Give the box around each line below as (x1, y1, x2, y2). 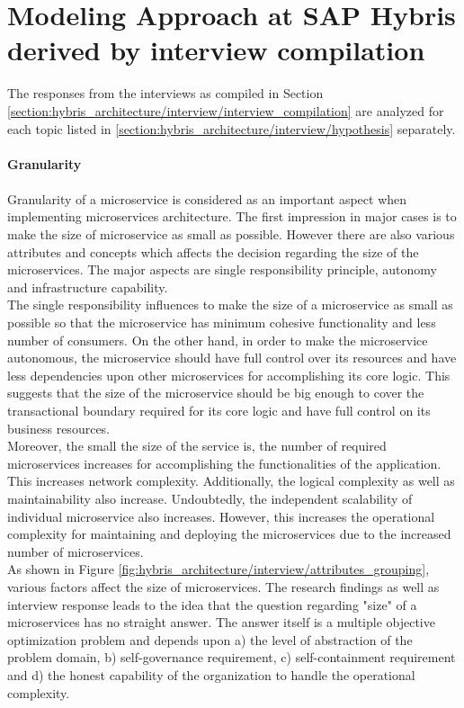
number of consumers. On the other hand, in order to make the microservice (7, 330, 428, 349)
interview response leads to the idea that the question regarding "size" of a (7, 595, 417, 614)
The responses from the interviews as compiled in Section (7, 84, 324, 103)
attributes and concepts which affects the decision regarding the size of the (7, 242, 419, 261)
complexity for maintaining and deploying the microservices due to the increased (7, 524, 451, 543)
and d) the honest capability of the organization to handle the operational (7, 665, 415, 684)
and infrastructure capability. (7, 277, 168, 296)
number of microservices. (7, 542, 144, 560)
